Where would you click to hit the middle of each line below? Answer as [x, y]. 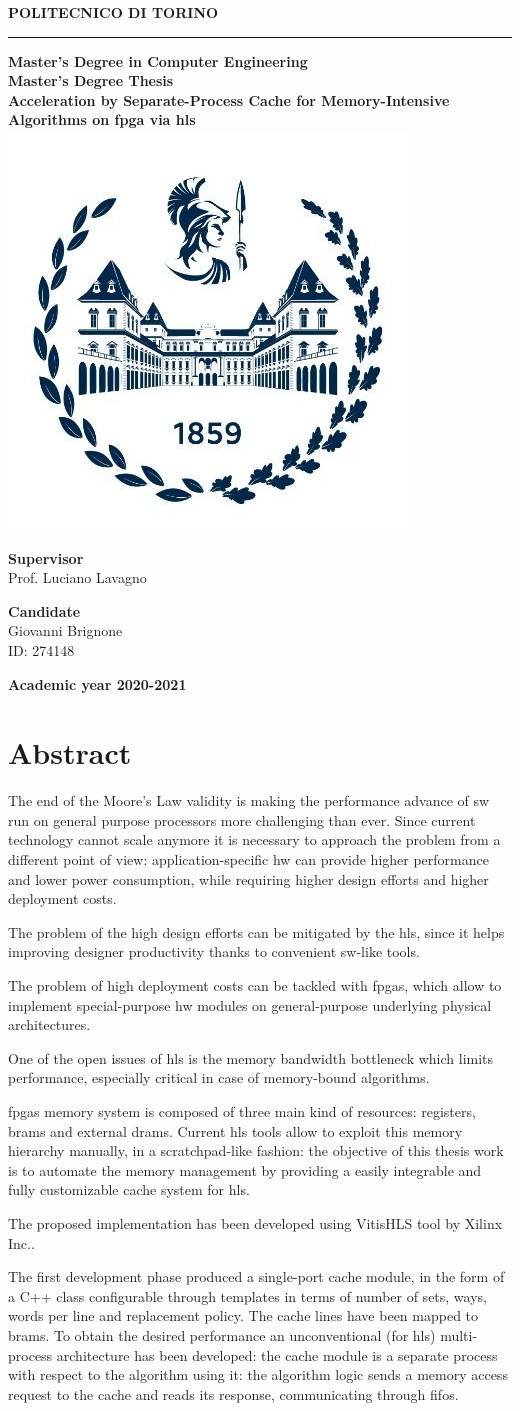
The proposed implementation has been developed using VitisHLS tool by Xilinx [255, 1222]
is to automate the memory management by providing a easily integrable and [245, 1169]
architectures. [49, 1024]
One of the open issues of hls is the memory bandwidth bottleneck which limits [251, 1057]
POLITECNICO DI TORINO [113, 12]
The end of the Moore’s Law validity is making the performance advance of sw [249, 800]
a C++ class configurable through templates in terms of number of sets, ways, [247, 1295]
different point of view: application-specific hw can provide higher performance [248, 859]
